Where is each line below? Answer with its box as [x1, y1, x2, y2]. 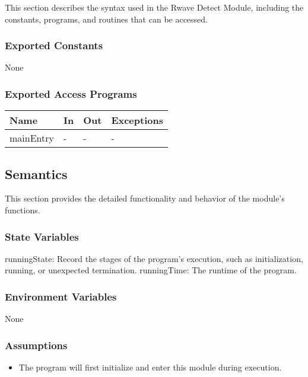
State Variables [5, 229, 79, 244]
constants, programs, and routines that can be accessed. [5, 12, 208, 25]
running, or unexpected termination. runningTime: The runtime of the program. [5, 264, 297, 276]
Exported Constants [5, 38, 103, 53]
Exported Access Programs [5, 86, 137, 101]
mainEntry [9, 131, 54, 145]
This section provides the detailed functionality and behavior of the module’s [5, 192, 285, 205]
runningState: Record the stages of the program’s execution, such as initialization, [5, 252, 303, 264]
